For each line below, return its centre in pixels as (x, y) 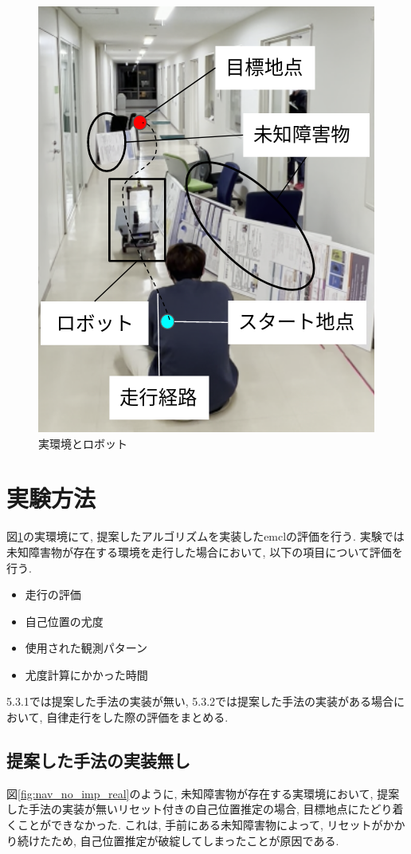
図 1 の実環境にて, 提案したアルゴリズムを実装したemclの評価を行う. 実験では (205, 536)
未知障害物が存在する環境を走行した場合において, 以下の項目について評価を (205, 551)
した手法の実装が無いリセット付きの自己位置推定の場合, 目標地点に (183, 809)
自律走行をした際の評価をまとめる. (137, 717)
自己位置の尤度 (64, 621)
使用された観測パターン (86, 648)
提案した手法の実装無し (98, 760)
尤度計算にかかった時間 (86, 674)
